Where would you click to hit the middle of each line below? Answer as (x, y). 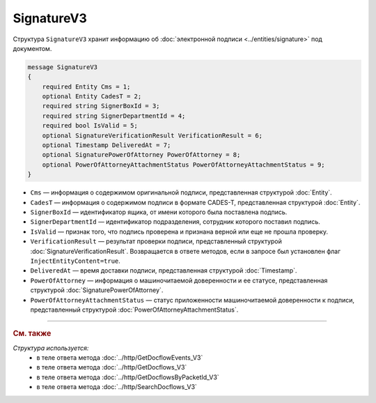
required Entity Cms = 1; (86, 86)
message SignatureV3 (62, 67)
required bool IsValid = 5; (90, 126)
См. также (32, 333)
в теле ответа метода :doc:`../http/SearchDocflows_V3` (117, 387)
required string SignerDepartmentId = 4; (114, 116)
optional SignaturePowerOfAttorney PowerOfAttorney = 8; (141, 155)
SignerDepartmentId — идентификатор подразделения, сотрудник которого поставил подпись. (175, 222)
